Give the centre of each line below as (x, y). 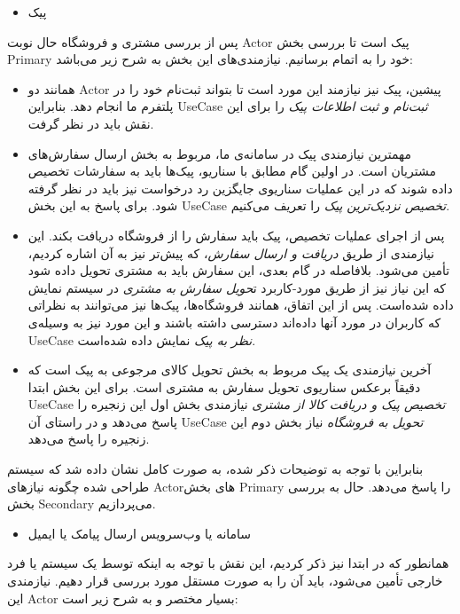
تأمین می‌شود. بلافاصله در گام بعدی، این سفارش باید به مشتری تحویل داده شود (239, 270)
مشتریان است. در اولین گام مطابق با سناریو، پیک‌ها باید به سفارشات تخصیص (232, 171)
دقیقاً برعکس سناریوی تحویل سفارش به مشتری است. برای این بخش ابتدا (224, 386)
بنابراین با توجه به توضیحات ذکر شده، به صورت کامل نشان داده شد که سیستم (215, 469)
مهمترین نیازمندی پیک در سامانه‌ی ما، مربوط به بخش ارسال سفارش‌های (220, 153)
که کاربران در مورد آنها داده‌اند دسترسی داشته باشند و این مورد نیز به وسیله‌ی (234, 322)
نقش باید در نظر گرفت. (91, 123)
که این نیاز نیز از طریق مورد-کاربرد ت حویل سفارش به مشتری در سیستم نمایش (237, 287)
